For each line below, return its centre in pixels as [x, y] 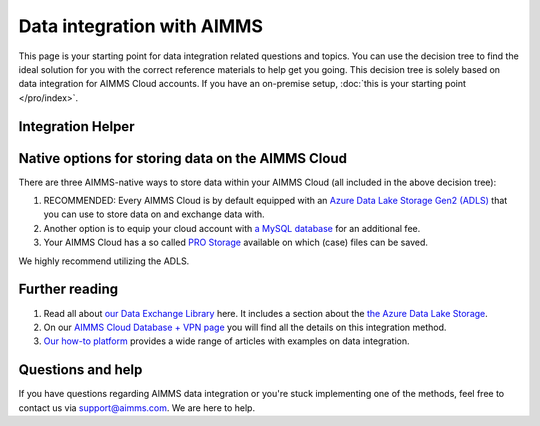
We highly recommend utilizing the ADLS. [104, 261]
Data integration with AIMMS [141, 26]
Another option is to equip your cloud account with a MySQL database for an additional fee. [232, 228]
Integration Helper [76, 126]
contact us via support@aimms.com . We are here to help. [136, 407]
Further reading [68, 289]
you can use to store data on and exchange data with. [154, 214]
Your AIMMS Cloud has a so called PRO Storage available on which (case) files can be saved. [236, 242]
